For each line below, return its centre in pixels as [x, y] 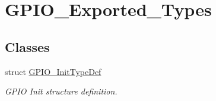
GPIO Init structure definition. [61, 91]
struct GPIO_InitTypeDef [53, 71]
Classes [27, 46]
